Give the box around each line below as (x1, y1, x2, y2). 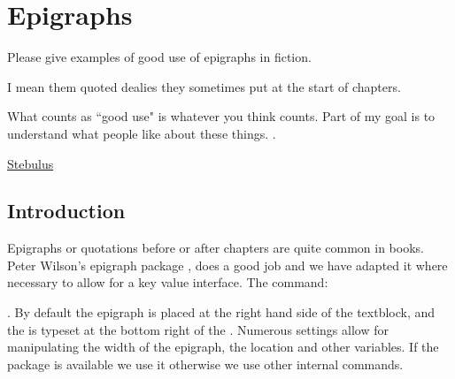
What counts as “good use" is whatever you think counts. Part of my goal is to (7, 107, 436, 125)
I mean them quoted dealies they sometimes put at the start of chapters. (7, 77, 401, 95)
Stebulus (7, 154, 54, 172)
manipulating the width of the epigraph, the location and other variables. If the (7, 337, 439, 356)
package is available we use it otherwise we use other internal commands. (7, 354, 404, 373)
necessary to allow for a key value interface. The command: (7, 273, 328, 292)
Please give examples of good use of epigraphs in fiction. (7, 48, 312, 66)
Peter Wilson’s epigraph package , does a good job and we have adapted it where (7, 255, 448, 274)
